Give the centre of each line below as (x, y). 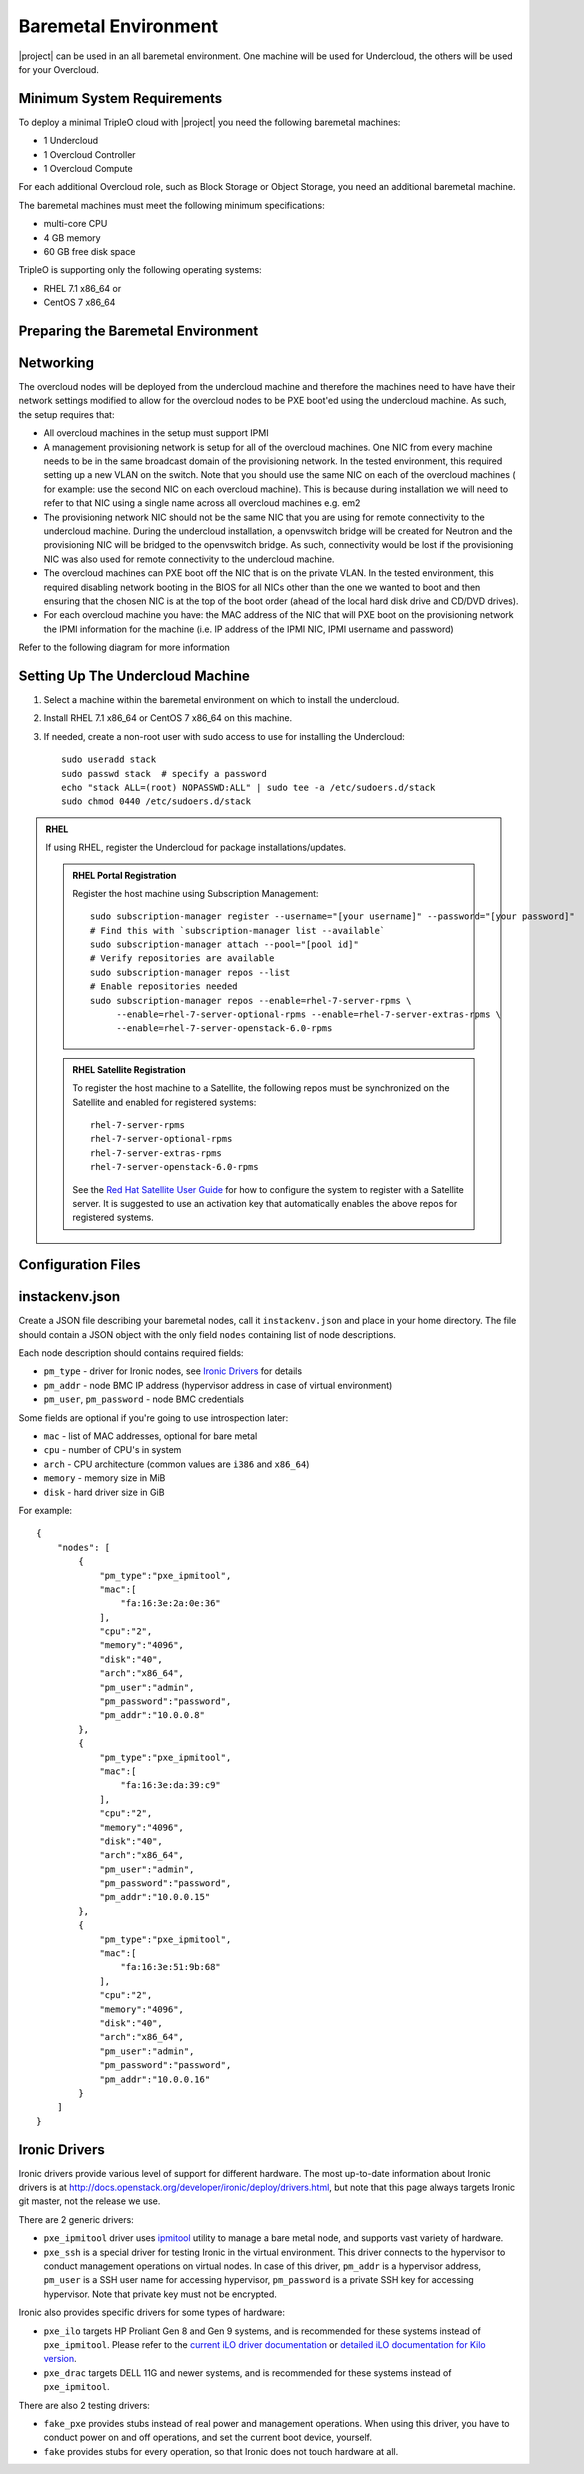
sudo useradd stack (109, 759)
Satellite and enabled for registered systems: (164, 1102)
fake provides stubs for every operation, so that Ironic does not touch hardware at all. (221, 2451)
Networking (56, 362)
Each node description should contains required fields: (131, 1353)
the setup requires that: (66, 414)
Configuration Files (79, 1265)
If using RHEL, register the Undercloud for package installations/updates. (196, 847)
